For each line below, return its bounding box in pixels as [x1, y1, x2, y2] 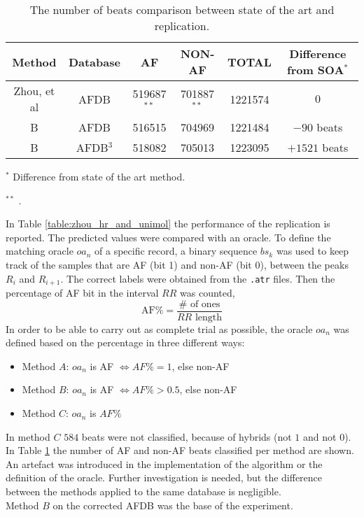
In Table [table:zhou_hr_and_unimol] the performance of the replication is [6, 216, 330, 231]
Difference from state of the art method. [13, 169, 185, 183]
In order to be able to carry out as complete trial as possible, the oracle [6, 321, 313, 336]
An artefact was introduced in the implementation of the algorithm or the [6, 456, 323, 471]
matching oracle [6, 243, 73, 258]
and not [303, 429, 337, 444]
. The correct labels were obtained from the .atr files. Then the [60, 271, 335, 285]
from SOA [287, 62, 344, 78]
